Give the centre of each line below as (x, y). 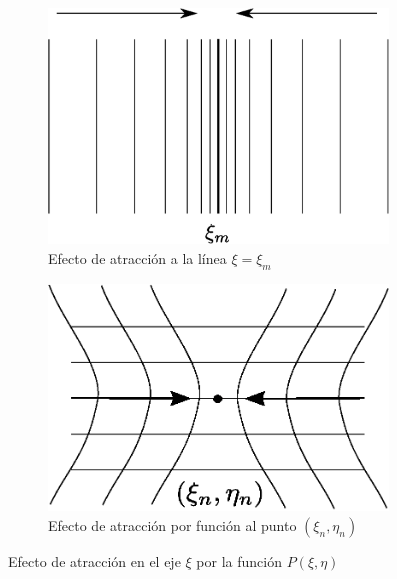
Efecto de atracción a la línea (137, 257)
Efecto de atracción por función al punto (172, 524)
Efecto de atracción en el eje (94, 560)
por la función (239, 560)
